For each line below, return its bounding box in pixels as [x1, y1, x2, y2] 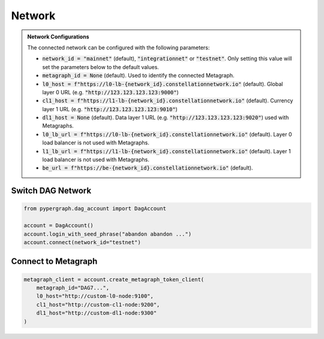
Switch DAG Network [11, 186, 92, 196]
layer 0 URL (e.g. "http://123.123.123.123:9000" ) [42, 88, 179, 96]
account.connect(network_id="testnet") [23, 239, 141, 246]
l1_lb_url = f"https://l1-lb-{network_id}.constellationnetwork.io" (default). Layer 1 [42, 147, 291, 154]
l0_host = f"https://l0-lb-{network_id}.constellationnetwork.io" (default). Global [42, 80, 283, 87]
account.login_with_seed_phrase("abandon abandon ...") [23, 230, 192, 237]
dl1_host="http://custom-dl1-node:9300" [36, 310, 157, 317]
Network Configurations [27, 33, 89, 40]
